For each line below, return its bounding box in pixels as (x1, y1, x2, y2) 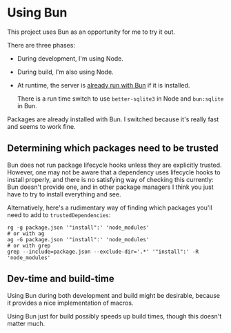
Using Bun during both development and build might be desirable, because (7, 291, 221, 299)
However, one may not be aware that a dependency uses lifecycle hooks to (7, 168, 221, 176)
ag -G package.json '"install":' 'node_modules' (7, 236, 150, 243)
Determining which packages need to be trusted (7, 143, 219, 154)
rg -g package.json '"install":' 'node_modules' (7, 224, 150, 231)
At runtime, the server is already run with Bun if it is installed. (17, 81, 190, 89)
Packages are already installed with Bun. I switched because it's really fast (7, 115, 219, 123)
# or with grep (7, 242, 51, 249)
